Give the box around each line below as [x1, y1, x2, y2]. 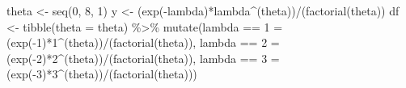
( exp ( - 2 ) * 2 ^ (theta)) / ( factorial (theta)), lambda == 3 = [6, 49, 280, 66]
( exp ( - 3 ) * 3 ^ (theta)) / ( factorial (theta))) [6, 65, 197, 82]
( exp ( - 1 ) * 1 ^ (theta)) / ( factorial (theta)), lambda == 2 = [6, 34, 280, 51]
